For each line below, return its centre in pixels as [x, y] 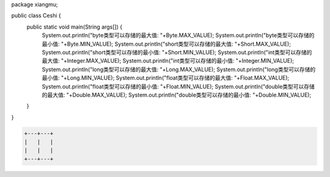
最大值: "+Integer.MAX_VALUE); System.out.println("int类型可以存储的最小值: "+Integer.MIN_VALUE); [168, 61]
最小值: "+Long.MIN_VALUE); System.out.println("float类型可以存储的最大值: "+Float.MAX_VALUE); [166, 78]
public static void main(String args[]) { [74, 27]
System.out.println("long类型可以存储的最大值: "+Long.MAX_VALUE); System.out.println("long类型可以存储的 [179, 69]
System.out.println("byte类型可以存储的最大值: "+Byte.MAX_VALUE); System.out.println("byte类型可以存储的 [178, 35]
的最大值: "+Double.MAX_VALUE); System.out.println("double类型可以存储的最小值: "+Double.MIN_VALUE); [177, 95]
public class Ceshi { [36, 16]
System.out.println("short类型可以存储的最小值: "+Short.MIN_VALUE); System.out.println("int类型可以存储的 [177, 52]
